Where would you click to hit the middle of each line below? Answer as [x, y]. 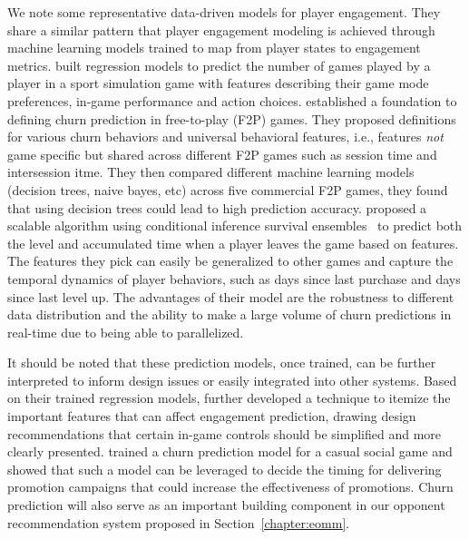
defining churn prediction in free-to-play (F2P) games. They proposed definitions [232, 118]
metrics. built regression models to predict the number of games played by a [219, 65]
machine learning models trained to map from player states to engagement [214, 48]
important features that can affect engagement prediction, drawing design [212, 416]
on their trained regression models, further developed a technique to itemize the [229, 398]
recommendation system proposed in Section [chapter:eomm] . [179, 522]
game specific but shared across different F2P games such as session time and [222, 154]
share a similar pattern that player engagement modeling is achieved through [221, 29]
